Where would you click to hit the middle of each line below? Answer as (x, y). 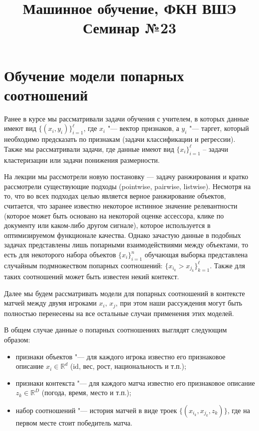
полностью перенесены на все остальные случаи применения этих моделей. (119, 313)
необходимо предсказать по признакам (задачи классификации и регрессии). (120, 139)
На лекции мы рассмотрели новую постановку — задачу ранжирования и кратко (126, 176)
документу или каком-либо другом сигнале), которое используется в (107, 225)
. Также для (227, 265)
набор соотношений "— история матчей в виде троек (96, 410)
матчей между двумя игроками (51, 303)
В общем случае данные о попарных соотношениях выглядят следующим (116, 330)
